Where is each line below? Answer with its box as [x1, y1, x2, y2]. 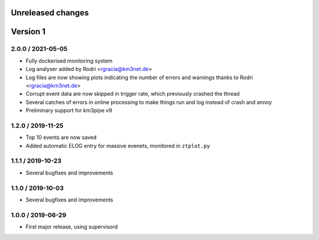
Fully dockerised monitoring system [25, 57, 113, 64]
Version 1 [11, 27, 45, 37]
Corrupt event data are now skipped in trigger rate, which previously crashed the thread [25, 90, 240, 98]
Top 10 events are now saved [25, 134, 97, 141]
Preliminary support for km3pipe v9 [25, 107, 112, 114]
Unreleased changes [11, 8, 89, 18]
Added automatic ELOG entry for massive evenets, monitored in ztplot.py [25, 142, 210, 149]
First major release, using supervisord [25, 223, 118, 231]
